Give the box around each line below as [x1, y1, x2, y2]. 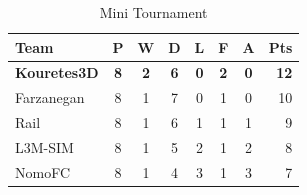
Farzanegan [15, 87, 85, 108]
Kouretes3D [15, 62, 99, 83]
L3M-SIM [15, 136, 74, 157]
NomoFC [15, 161, 71, 182]
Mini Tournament [99, 2, 208, 22]
